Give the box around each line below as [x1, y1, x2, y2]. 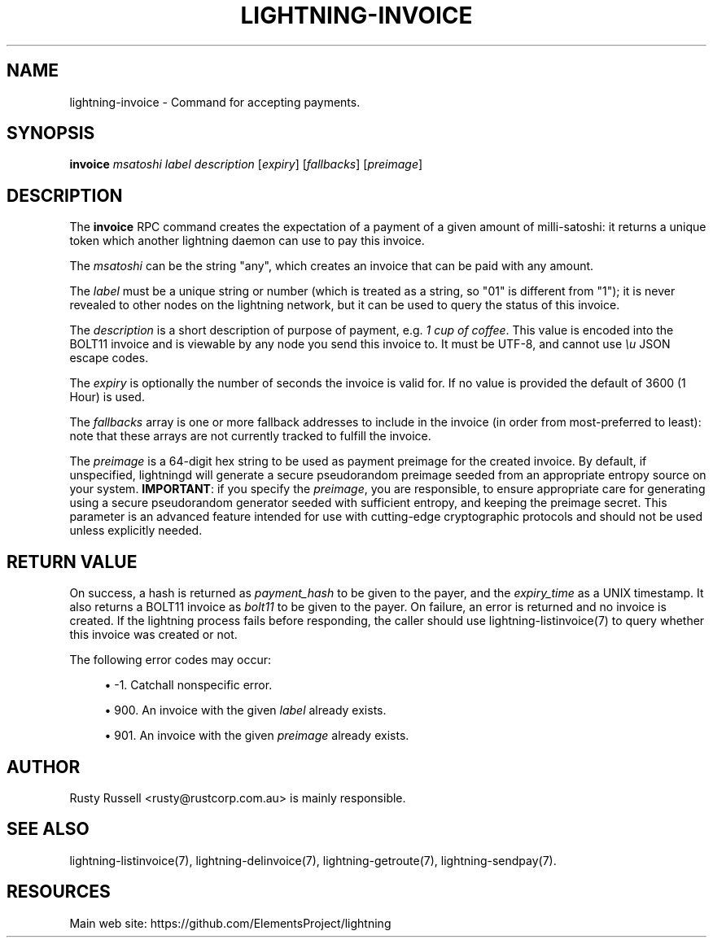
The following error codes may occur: [69, 653, 271, 667]
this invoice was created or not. [69, 627, 238, 642]
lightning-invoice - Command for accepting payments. [69, 94, 361, 109]
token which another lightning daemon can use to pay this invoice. [69, 234, 425, 248]
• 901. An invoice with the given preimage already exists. [104, 728, 409, 743]
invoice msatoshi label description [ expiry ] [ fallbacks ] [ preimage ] [69, 157, 423, 172]
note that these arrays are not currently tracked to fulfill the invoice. [69, 429, 431, 444]
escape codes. [69, 351, 149, 365]
